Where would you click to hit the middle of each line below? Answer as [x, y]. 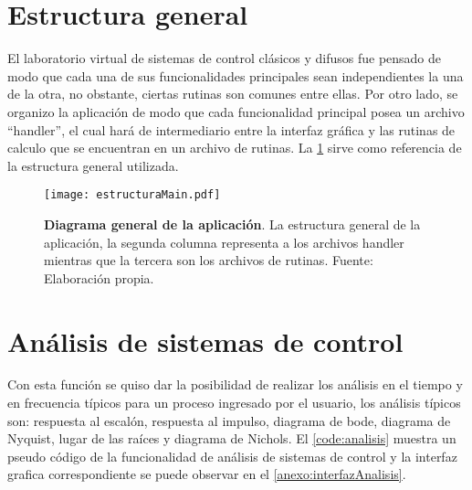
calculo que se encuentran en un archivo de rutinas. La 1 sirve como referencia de [235, 148]
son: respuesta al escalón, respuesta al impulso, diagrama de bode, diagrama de [229, 420]
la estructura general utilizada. [93, 165]
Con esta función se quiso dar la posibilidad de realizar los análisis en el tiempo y [235, 384]
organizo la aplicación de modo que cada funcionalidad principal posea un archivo [236, 111]
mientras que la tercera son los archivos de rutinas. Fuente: [209, 260]
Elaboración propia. [99, 277]
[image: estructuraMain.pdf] [132, 195]
